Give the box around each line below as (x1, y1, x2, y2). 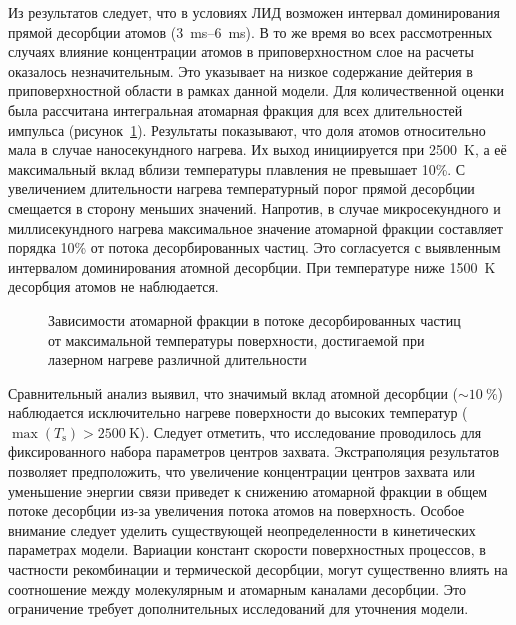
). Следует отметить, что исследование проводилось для (139, 421, 482, 442)
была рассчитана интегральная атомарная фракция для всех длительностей (8, 99, 463, 120)
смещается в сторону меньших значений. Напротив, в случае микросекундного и (8, 197, 501, 218)
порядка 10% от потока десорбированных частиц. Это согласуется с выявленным (8, 237, 501, 258)
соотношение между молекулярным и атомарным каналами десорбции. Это (8, 578, 466, 599)
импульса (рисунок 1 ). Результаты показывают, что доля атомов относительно (8, 119, 486, 140)
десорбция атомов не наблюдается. (8, 276, 219, 297)
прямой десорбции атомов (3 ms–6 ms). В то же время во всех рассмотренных (8, 21, 493, 42)
